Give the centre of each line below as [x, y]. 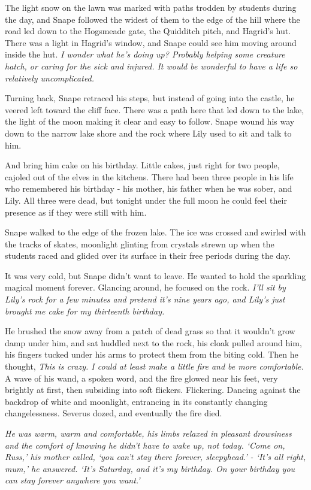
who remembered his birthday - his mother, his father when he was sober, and [149, 188]
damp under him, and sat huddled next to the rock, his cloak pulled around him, [153, 342]
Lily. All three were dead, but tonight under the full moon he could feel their [146, 200]
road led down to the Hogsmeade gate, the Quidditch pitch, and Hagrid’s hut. [148, 31]
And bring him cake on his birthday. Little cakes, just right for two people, [142, 165]
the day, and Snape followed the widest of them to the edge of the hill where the [153, 19]
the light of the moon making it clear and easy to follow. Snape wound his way [150, 121]
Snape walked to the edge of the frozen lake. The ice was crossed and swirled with [155, 232]
